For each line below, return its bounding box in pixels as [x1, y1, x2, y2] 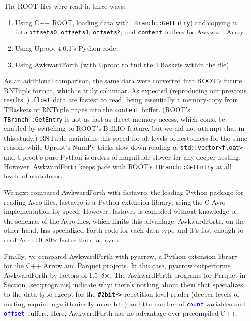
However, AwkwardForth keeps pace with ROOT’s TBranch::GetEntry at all [4, 161, 232, 171]
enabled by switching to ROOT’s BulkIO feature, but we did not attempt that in [4, 123, 245, 133]
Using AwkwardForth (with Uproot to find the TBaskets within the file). [15, 59, 231, 69]
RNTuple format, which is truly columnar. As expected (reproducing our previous [4, 85, 247, 95]
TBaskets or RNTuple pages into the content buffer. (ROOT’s [4, 104, 190, 114]
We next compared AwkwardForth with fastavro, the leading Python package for [4, 187, 244, 197]
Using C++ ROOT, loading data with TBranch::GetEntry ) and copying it [15, 17, 237, 27]
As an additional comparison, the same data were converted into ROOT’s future [4, 76, 242, 86]
